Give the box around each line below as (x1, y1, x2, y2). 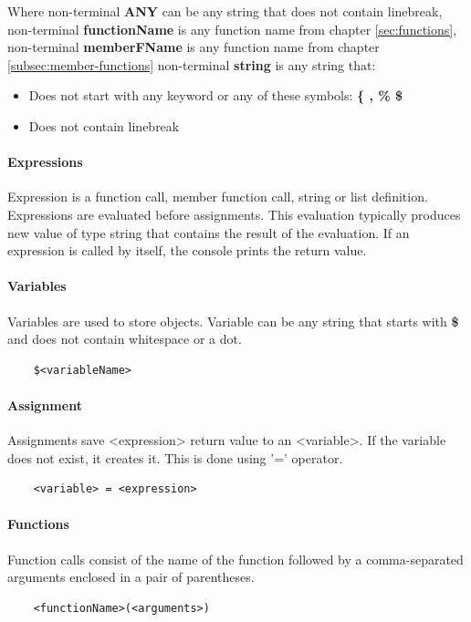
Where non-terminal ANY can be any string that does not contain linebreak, (7, 2, 443, 20)
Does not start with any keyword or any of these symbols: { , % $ (28, 86, 403, 105)
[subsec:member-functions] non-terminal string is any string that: (7, 55, 376, 74)
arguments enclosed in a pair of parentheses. (7, 567, 255, 586)
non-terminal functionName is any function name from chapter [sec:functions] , (7, 19, 457, 38)
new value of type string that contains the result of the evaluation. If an (7, 223, 410, 242)
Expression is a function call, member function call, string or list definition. (7, 187, 428, 206)
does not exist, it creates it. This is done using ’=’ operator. (7, 448, 343, 467)
